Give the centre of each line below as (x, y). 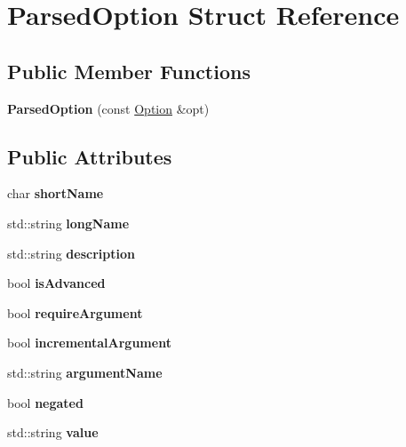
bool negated (45, 402)
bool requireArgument (75, 312)
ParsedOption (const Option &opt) (108, 108)
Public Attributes (90, 156)
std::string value (53, 432)
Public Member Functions (129, 71)
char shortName (56, 193)
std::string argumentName (85, 372)
